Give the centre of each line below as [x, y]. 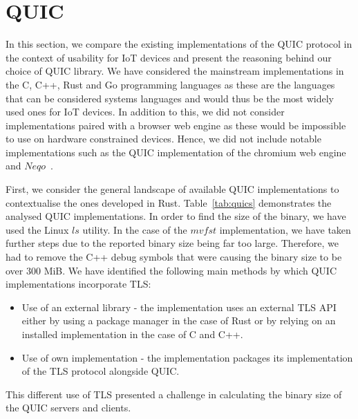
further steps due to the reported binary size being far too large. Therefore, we [172, 243]
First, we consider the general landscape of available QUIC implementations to [172, 189]
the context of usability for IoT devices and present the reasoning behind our [169, 57]
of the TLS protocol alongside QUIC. [101, 371]
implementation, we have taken [285, 229]
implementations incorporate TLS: [78, 284]
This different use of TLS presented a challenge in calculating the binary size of [174, 394]
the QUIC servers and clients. [68, 408]
